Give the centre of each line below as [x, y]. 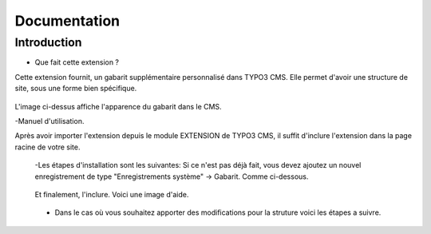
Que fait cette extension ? [77, 62]
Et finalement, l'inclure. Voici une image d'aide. [112, 194]
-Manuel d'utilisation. [49, 121]
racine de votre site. [47, 147]
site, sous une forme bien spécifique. [76, 89]
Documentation [67, 21]
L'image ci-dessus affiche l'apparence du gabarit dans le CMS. [119, 106]
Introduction [48, 42]
